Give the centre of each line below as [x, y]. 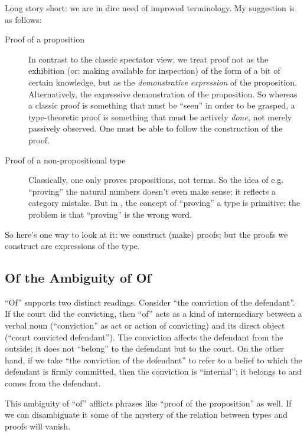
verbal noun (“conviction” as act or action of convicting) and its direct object [145, 325]
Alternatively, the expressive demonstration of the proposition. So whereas [163, 94]
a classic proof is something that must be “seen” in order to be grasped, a [162, 105]
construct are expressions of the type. [72, 246]
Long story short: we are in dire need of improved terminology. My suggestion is [150, 8]
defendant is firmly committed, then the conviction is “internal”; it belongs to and [153, 371]
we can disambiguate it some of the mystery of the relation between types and [146, 414]
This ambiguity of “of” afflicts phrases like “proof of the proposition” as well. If [148, 403]
